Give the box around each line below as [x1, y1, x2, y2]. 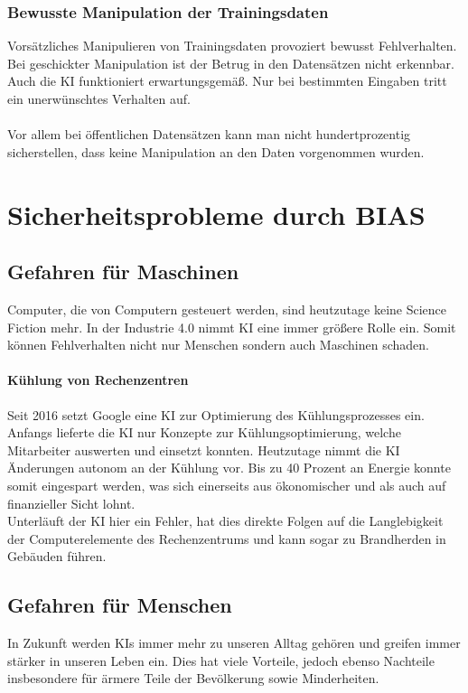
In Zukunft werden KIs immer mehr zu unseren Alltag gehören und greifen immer [7, 633, 461, 652]
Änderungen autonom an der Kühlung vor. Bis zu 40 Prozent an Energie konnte [7, 458, 451, 477]
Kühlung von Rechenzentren [7, 370, 189, 389]
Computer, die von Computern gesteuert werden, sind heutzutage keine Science [7, 299, 447, 318]
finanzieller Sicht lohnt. [7, 493, 136, 512]
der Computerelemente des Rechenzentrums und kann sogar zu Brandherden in [7, 529, 446, 548]
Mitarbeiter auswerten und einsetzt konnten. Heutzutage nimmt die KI [7, 440, 400, 459]
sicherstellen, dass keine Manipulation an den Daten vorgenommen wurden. [7, 142, 425, 161]
